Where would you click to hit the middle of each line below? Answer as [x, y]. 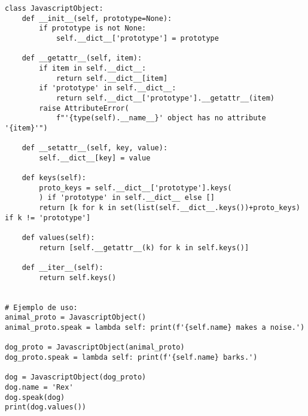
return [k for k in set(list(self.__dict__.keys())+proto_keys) [170, 208]
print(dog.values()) [46, 407]
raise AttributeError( [84, 108]
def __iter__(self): [62, 268]
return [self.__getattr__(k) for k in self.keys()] [144, 248]
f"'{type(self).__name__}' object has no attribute [161, 118]
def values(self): [58, 238]
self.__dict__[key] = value [95, 158]
